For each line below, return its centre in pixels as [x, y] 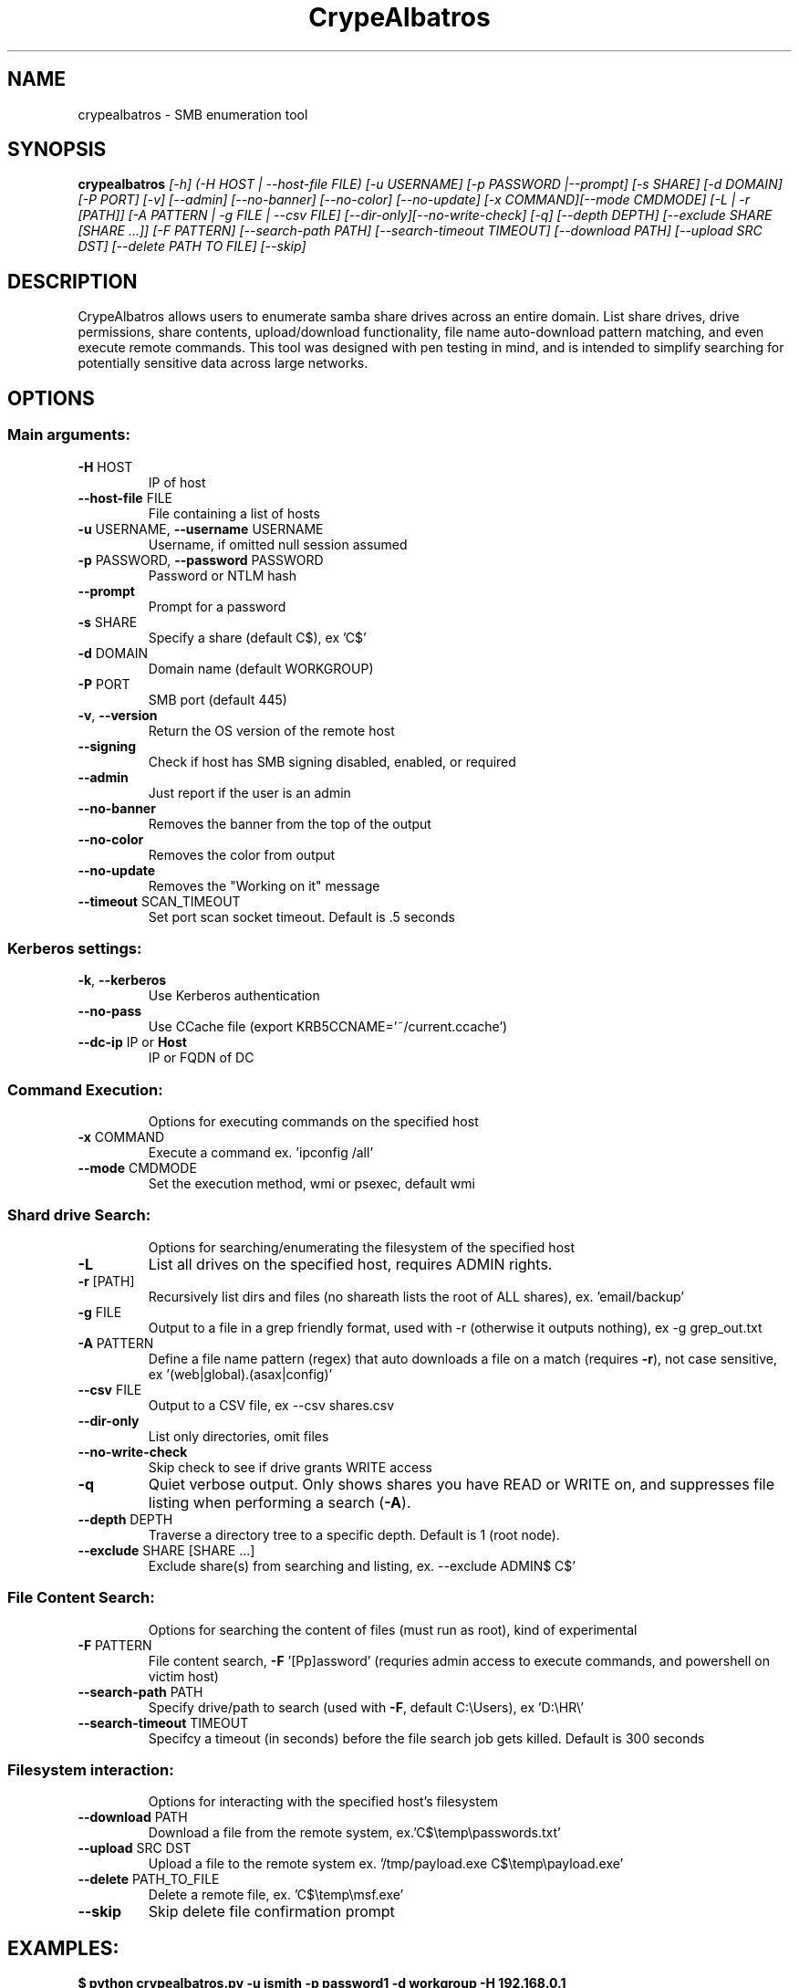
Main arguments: [69, 435]
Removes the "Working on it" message [264, 885]
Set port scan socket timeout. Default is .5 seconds [301, 916]
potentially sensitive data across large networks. [223, 363]
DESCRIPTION [73, 281]
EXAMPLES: [63, 1948]
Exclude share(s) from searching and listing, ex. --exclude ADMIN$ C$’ [362, 1565]
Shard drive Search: [79, 1215]
